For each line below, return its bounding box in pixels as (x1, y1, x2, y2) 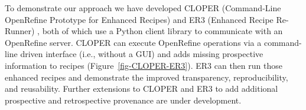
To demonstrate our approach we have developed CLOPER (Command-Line (5, 2, 281, 14)
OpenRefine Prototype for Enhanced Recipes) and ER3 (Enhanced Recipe (5, 13, 274, 25)
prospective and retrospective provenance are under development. (5, 94, 242, 106)
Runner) (5, 25, 35, 37)
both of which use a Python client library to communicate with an (42, 25, 283, 37)
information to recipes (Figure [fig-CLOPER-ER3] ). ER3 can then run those (5, 59, 282, 71)
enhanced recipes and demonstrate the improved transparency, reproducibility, (5, 71, 288, 83)
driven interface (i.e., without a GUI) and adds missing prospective (20, 48, 263, 60)
